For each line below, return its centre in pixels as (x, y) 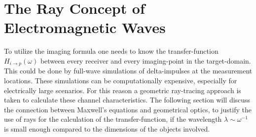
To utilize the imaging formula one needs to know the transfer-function (111, 51)
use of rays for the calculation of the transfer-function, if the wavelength (113, 119)
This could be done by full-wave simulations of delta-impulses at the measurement (128, 71)
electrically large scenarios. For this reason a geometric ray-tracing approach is (123, 90)
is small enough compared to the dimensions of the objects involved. (107, 128)
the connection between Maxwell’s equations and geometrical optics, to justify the (128, 109)
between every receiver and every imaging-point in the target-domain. (146, 60)
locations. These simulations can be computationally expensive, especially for (121, 80)
